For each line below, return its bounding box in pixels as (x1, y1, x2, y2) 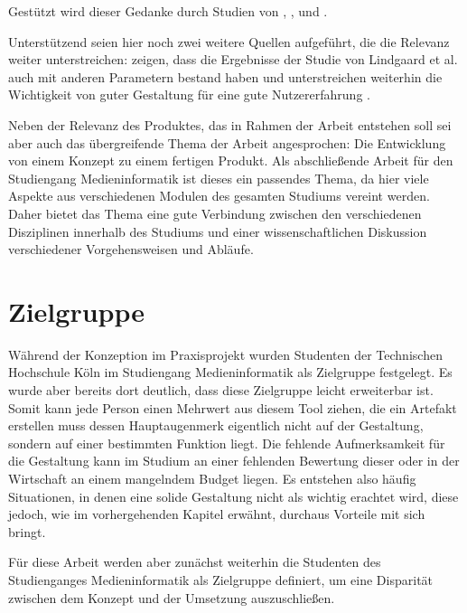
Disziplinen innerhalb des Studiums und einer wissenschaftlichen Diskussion (8, 222, 427, 240)
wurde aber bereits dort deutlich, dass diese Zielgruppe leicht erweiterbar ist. (8, 381, 434, 400)
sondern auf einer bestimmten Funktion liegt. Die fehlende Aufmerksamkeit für (8, 433, 445, 452)
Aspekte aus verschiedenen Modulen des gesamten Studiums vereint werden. (8, 186, 430, 205)
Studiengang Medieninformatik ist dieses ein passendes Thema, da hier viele (8, 168, 429, 187)
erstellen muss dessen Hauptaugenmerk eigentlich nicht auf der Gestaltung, (8, 416, 424, 435)
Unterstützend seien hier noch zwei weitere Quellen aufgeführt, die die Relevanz (8, 32, 450, 51)
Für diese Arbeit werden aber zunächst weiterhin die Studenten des (8, 552, 381, 571)
